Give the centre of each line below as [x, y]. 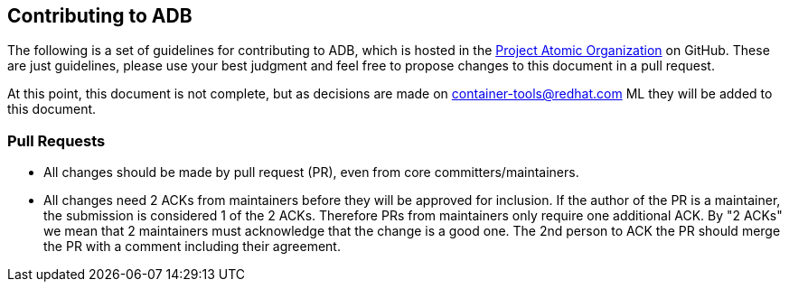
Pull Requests [56, 140]
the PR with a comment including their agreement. [192, 247]
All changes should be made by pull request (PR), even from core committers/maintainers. [311, 172]
